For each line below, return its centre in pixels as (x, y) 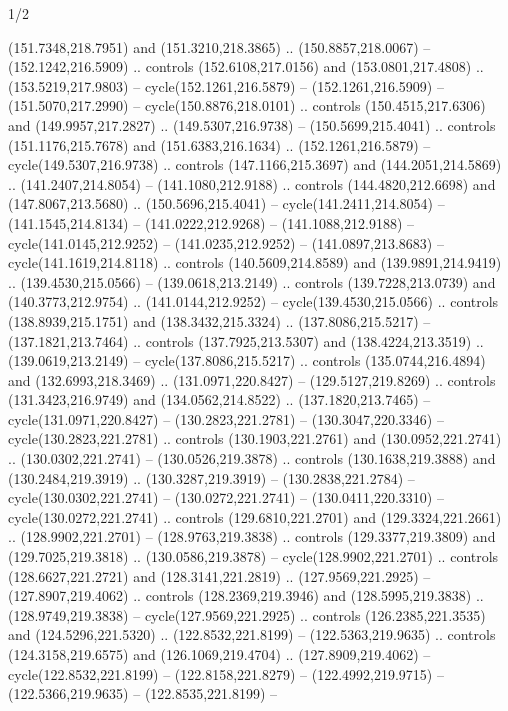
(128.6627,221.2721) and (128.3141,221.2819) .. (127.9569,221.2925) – (219, 575)
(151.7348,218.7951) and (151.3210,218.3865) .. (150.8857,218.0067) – (219, 46)
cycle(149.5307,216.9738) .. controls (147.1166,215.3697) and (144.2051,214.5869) (255, 164)
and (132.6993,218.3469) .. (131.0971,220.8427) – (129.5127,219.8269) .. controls (252, 379)
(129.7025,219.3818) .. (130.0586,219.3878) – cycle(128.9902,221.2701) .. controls (253, 556)
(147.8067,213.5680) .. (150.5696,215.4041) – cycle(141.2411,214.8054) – (226, 203)
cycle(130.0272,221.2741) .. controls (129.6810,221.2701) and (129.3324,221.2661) (255, 516)
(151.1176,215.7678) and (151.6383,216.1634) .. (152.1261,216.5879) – (219, 144)
